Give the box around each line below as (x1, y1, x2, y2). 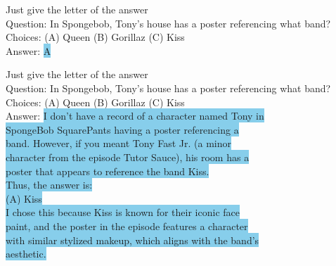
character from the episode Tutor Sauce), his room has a (6, 149, 250, 164)
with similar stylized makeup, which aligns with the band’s (6, 232, 259, 247)
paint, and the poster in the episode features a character (6, 218, 248, 233)
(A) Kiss (6, 191, 42, 205)
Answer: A (6, 43, 51, 58)
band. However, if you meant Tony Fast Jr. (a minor (6, 136, 232, 151)
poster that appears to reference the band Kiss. (6, 163, 209, 178)
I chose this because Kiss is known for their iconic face (6, 205, 240, 220)
